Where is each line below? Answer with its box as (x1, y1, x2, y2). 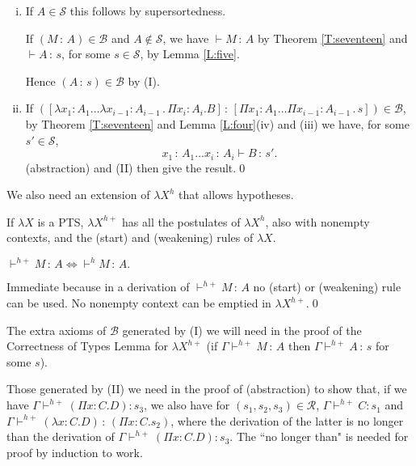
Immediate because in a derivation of (6, 278, 190, 295)
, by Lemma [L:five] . (140, 45, 240, 62)
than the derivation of (6, 428, 115, 445)
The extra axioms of (6, 321, 107, 338)
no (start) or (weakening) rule (253, 278, 401, 295)
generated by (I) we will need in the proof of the (122, 321, 362, 338)
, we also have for (144, 396, 230, 413)
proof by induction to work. (6, 443, 143, 460)
